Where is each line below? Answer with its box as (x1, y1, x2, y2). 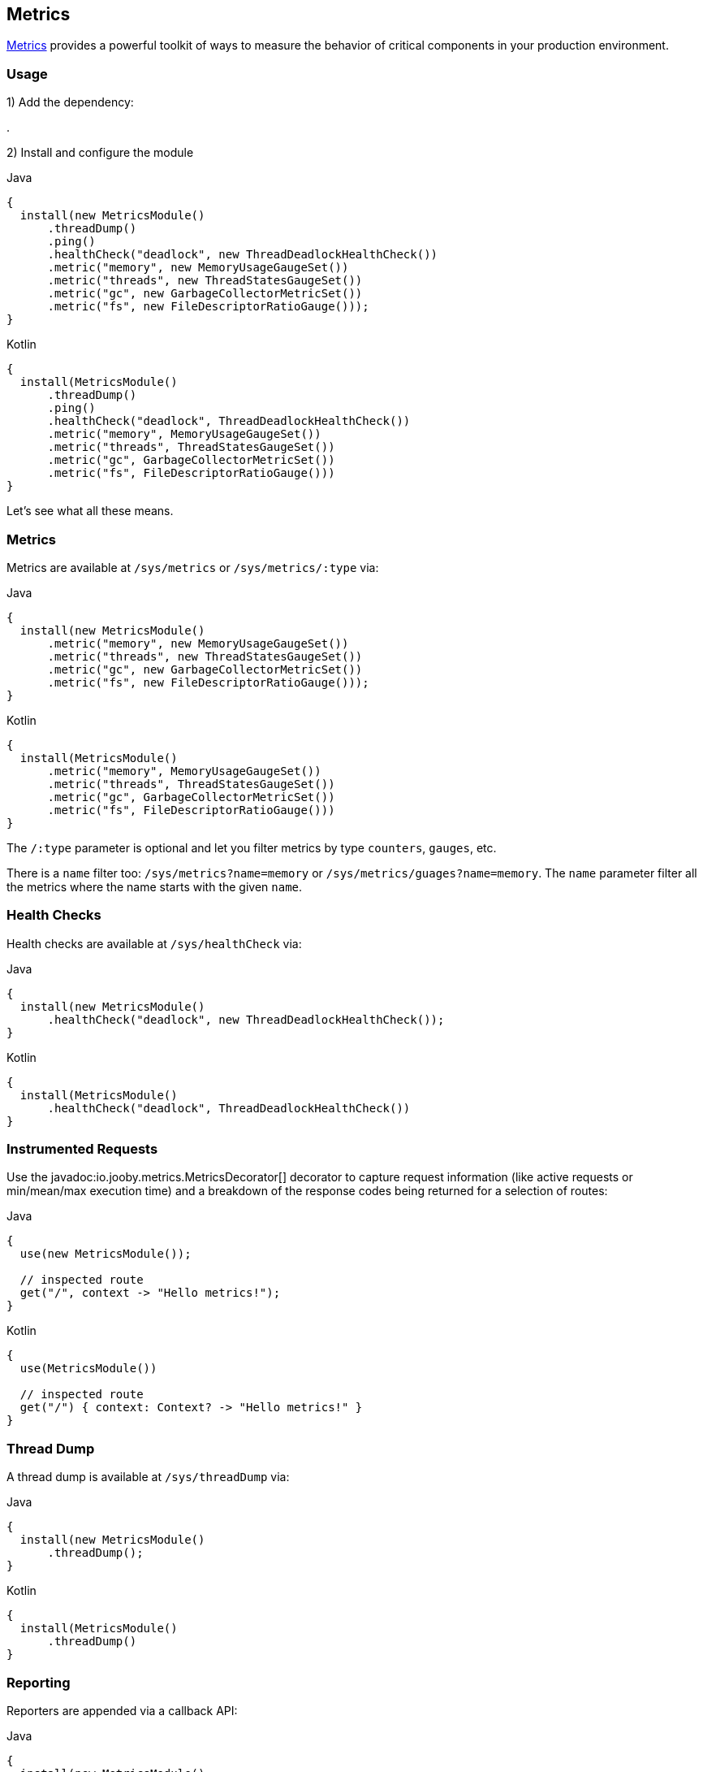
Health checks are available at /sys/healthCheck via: (6, 936, 302, 951)
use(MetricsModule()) (19, 1362, 157, 1376)
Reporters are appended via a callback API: (6, 1703, 238, 1718)
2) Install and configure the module (6, 145, 194, 160)
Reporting (6, 1674, 71, 1691)
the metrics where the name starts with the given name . (6, 879, 303, 894)
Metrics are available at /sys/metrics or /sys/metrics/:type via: (6, 560, 379, 574)
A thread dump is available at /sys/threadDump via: (6, 1470, 290, 1484)
